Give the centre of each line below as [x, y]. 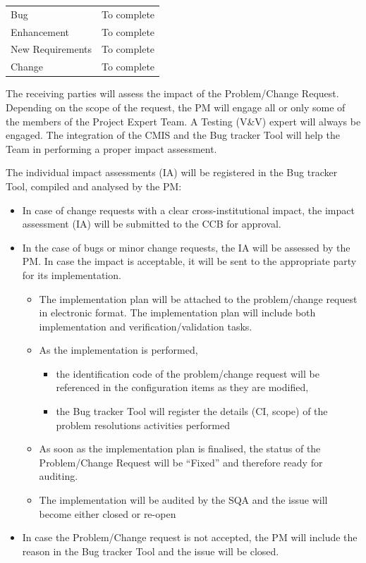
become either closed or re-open [108, 513]
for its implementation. [72, 274]
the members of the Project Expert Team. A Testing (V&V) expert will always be [183, 121]
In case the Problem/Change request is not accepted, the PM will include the [190, 537]
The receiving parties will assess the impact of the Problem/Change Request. [172, 93]
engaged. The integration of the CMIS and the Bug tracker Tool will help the [173, 135]
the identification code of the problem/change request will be [188, 373]
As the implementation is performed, [118, 350]
